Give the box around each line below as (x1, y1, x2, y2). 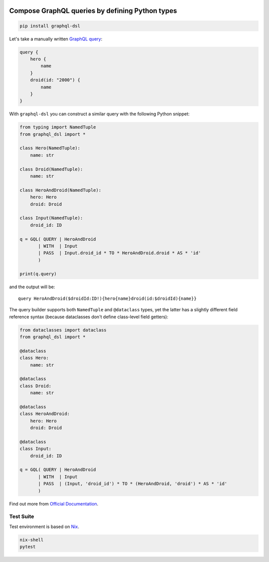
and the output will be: (9, 284, 55, 290)
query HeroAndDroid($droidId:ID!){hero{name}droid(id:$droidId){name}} (18, 295, 197, 301)
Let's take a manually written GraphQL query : (9, 35, 103, 42)
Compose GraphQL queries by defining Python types (9, 6, 177, 15)
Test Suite (9, 513, 34, 520)
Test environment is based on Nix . (9, 524, 80, 530)
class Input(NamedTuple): (19, 215, 83, 221)
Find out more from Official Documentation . (9, 501, 99, 507)
